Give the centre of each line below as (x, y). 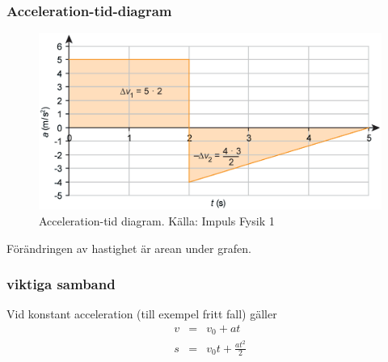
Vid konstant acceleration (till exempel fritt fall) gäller (142, 314)
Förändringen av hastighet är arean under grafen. (129, 248)
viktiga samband (61, 284)
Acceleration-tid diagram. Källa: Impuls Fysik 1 (157, 221)
